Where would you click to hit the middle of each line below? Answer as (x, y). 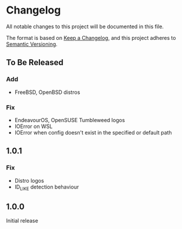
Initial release (22, 221)
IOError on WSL (33, 126)
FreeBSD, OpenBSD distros (47, 92)
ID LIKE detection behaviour (47, 187)
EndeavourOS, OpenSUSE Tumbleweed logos (70, 120)
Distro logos (29, 180)
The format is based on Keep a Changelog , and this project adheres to (91, 38)
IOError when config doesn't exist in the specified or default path (93, 132)
